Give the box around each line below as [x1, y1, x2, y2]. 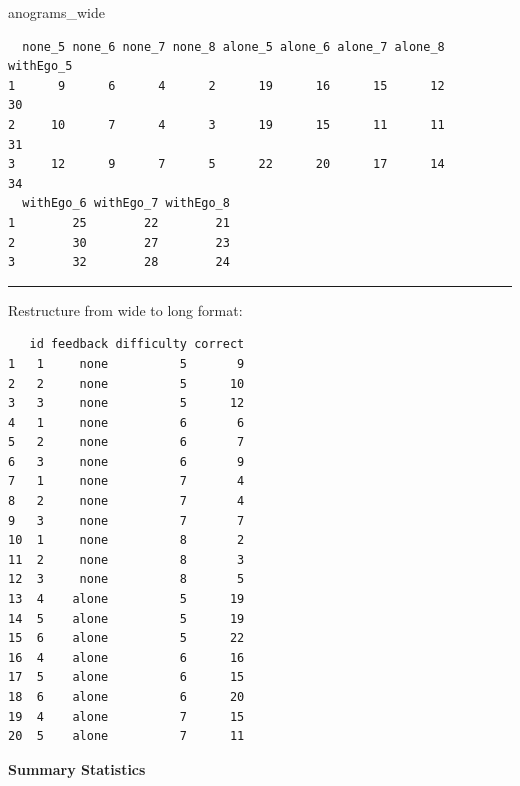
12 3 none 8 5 [8, 572, 245, 587]
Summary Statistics [8, 758, 146, 779]
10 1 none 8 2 [8, 533, 245, 548]
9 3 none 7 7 [8, 513, 245, 528]
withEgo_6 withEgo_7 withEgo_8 [22, 196, 230, 211]
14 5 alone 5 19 [8, 611, 245, 626]
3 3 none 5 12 [8, 396, 245, 411]
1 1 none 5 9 [8, 356, 245, 371]
